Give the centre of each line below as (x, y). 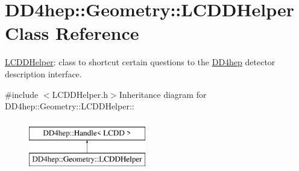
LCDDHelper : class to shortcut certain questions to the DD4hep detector (140, 62)
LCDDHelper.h (80, 94)
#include (22, 94)
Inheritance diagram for (163, 94)
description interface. (43, 73)
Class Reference (72, 33)
